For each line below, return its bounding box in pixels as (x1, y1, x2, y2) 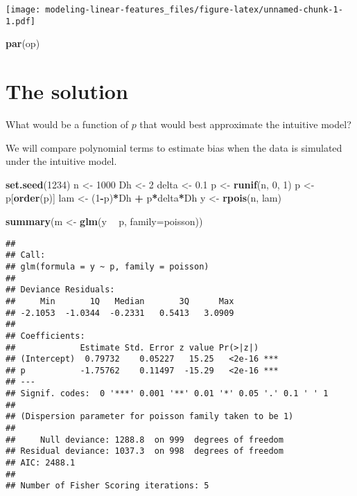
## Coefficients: (6, 330, 85, 341)
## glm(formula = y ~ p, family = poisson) (6, 261, 209, 272)
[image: (6, 5, 41, 15)
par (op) (6, 36, 40, 51)
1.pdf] (6, 16, 35, 26)
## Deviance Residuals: (6, 285, 115, 295)
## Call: (6, 250, 46, 260)
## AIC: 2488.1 (6, 458, 76, 468)
